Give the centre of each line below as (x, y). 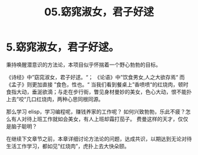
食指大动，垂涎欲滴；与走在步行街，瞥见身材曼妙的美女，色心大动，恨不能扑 (99, 92)
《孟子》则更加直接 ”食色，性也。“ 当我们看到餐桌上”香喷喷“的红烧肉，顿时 (97, 84)
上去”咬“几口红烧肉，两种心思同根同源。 (55, 99)
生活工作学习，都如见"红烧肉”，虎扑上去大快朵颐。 (68, 146)
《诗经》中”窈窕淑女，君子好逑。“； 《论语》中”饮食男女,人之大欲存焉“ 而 (95, 77)
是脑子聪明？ (22, 126)
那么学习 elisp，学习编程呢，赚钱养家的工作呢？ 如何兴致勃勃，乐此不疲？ (96, 112)
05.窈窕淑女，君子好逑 (99, 12)
